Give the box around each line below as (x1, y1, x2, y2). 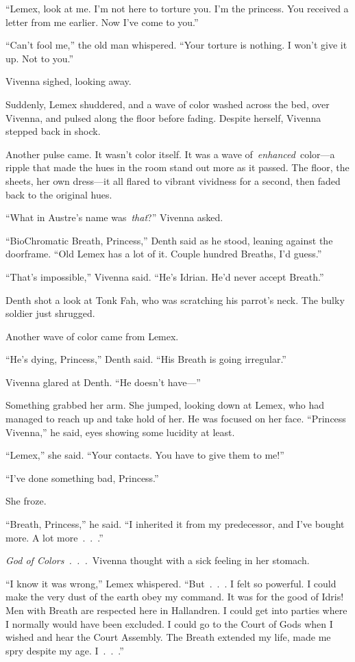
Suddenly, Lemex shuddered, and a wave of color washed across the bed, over (5, 97, 330, 111)
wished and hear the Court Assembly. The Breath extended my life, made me (5, 630, 331, 644)
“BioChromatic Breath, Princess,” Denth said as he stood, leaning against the (5, 233, 333, 247)
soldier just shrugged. (5, 306, 95, 320)
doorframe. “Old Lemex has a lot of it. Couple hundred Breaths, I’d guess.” (5, 246, 322, 261)
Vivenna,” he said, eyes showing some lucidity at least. (5, 424, 235, 439)
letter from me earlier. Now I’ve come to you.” (5, 14, 199, 29)
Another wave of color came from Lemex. (5, 329, 179, 343)
